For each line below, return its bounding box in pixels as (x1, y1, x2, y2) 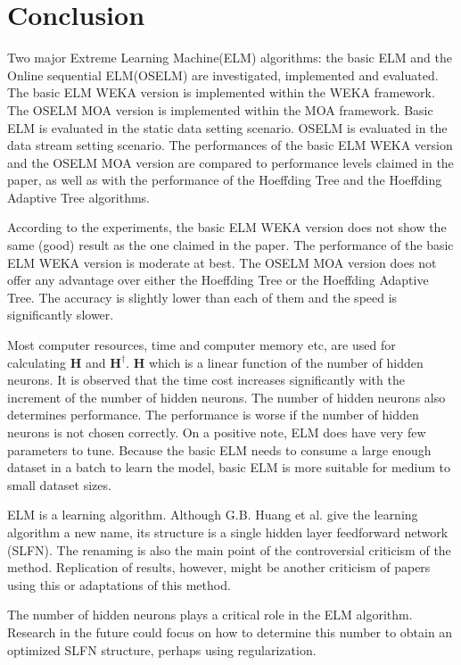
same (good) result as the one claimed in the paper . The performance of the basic (7, 236, 454, 254)
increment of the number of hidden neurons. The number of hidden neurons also (7, 387, 446, 406)
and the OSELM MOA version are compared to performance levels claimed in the (7, 153, 454, 171)
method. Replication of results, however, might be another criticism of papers (7, 558, 431, 577)
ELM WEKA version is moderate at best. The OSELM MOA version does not (7, 253, 437, 271)
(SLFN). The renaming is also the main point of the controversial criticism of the (7, 540, 451, 559)
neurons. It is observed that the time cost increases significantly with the (7, 370, 405, 389)
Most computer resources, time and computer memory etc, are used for (7, 336, 396, 354)
